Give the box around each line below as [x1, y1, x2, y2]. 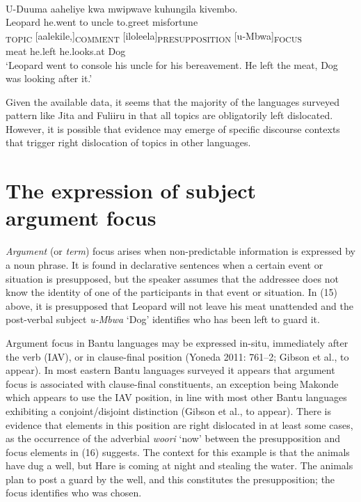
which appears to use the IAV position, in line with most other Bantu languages [6, 390, 347, 405]
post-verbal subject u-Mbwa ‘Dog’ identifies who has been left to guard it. [6, 312, 320, 327]
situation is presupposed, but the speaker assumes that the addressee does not [6, 271, 339, 285]
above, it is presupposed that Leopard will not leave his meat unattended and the [6, 298, 353, 313]
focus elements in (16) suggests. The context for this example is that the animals [6, 444, 350, 459]
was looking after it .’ [6, 71, 93, 86]
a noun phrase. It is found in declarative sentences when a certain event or [6, 257, 323, 272]
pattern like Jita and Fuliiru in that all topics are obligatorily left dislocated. [6, 108, 333, 123]
